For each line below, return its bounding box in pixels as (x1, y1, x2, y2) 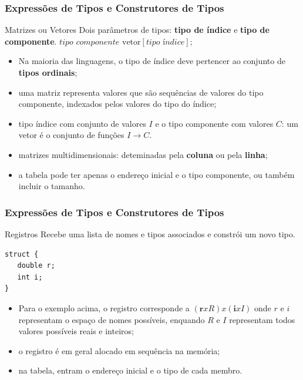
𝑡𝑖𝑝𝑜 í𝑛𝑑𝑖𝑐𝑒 (146, 38, 185, 46)
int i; (17, 273, 43, 281)
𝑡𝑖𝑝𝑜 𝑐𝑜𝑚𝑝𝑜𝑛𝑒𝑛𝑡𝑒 (59, 38, 120, 46)
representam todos (229, 313, 295, 325)
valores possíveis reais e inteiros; (18, 325, 134, 337)
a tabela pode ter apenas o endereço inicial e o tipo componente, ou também (18, 168, 295, 180)
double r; (17, 261, 55, 270)
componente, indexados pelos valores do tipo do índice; (18, 97, 217, 110)
